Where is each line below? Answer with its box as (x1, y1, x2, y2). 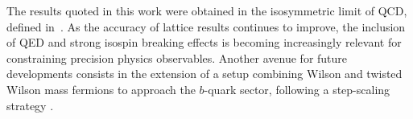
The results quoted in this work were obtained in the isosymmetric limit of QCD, (6, 2, 407, 18)
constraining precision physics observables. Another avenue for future (6, 49, 348, 66)
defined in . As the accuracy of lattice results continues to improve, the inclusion (6, 18, 406, 35)
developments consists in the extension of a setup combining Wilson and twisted (6, 65, 403, 82)
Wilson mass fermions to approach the (6, 80, 196, 97)
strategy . (6, 96, 54, 113)
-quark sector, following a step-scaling (204, 80, 390, 97)
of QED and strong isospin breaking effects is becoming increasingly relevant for (6, 34, 402, 51)
